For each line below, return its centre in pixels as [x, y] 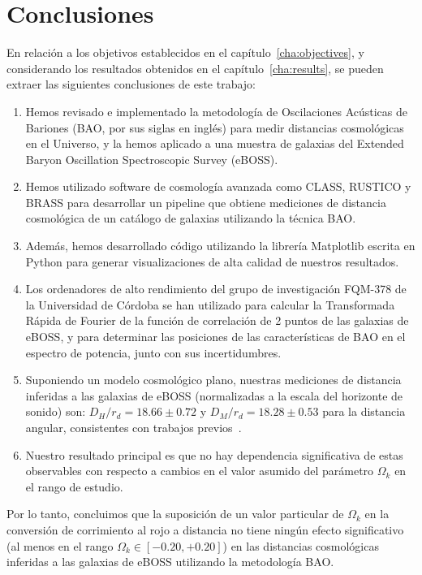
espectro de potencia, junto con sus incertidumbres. [153, 352]
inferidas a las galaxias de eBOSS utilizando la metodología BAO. [170, 562]
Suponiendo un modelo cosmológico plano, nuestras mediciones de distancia [213, 380]
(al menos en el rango [60, 545]
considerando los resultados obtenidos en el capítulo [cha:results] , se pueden [195, 68]
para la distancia [364, 411]
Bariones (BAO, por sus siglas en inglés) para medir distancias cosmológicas [215, 127]
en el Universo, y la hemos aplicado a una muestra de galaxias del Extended [215, 143]
